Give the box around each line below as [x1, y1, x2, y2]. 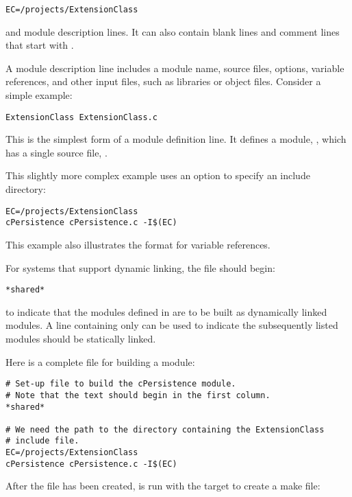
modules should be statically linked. [5, 332, 156, 345]
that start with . [5, 38, 74, 52]
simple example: [5, 88, 73, 102]
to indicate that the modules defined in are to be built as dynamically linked [5, 304, 327, 319]
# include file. [5, 436, 79, 446]
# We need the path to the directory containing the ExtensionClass [5, 424, 325, 435]
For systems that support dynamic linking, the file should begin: [5, 260, 275, 275]
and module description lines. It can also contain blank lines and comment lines [5, 24, 340, 38]
